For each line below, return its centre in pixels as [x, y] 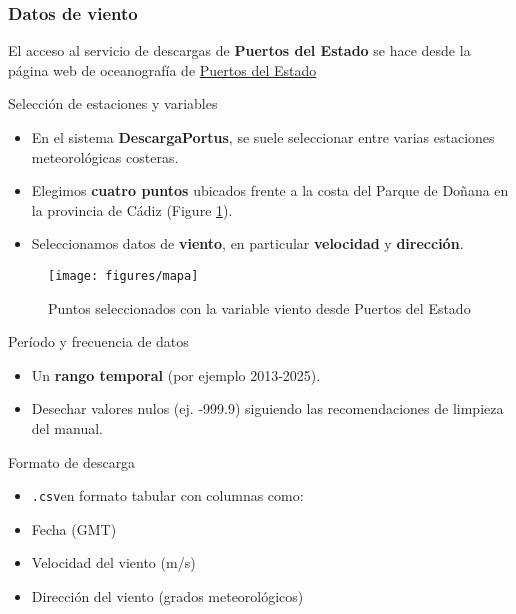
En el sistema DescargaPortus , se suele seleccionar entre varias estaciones [263, 137]
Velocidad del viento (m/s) [113, 562]
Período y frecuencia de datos [98, 341]
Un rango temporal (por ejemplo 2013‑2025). [176, 374]
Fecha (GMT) [74, 528]
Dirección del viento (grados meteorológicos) [167, 596]
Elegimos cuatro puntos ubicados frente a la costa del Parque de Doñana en [270, 190]
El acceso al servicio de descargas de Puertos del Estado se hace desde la [239, 50]
